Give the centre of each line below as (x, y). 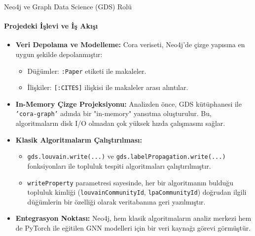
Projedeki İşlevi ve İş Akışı (51, 26)
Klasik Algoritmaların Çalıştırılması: (79, 139)
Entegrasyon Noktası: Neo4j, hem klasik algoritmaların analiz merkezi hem (133, 218)
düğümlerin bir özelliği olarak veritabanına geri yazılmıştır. (116, 201)
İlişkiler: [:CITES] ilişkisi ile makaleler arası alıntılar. (108, 87)
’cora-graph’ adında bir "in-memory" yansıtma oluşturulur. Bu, (113, 113)
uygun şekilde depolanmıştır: (59, 54)
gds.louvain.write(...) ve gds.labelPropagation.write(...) (127, 156)
